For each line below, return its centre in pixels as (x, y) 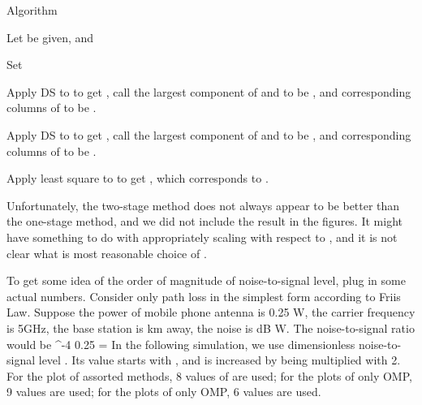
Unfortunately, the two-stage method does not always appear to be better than (203, 205)
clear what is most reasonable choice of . (107, 253)
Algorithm (32, 10)
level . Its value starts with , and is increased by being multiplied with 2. (220, 360)
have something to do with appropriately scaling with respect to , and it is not (202, 237)
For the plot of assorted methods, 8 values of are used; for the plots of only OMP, (209, 375)
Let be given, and (50, 37)
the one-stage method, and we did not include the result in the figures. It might (205, 221)
